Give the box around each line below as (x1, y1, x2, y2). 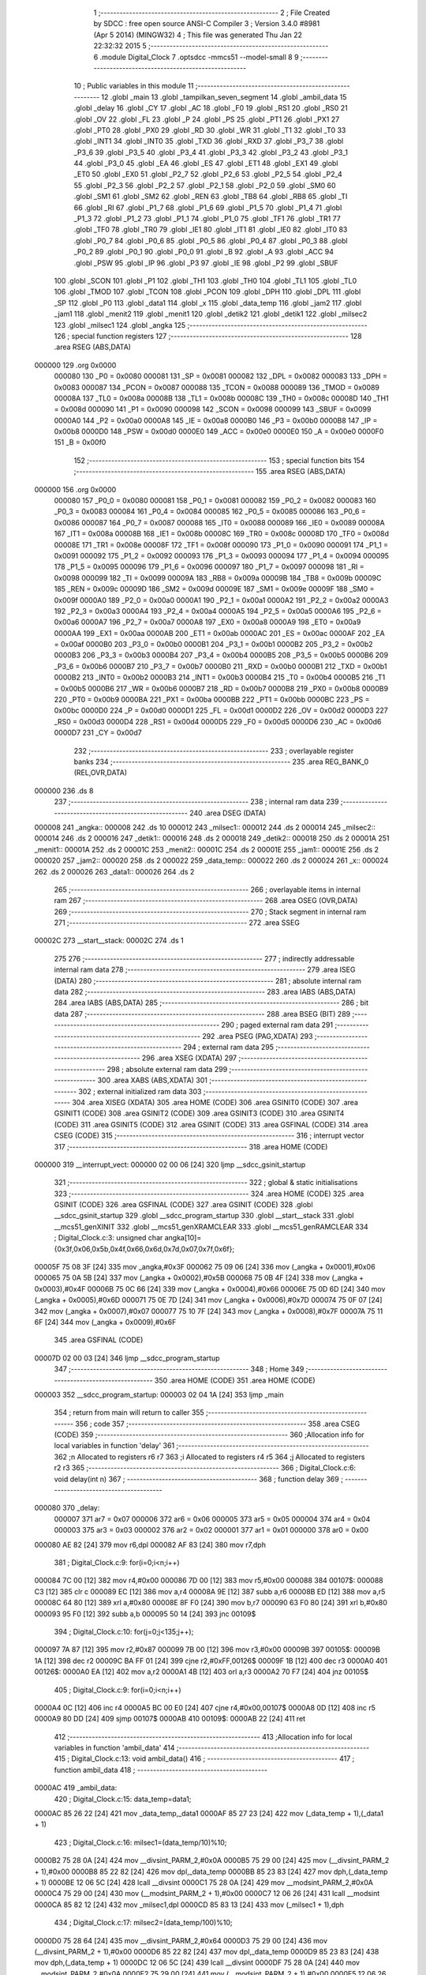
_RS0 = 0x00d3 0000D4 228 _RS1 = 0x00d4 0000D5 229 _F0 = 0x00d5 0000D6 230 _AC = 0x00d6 (54, 717, 382, 726)
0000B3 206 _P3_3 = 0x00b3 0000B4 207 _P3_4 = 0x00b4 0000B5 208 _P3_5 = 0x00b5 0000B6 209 (54, 650, 389, 660)
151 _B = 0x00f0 (54, 438, 106, 447)
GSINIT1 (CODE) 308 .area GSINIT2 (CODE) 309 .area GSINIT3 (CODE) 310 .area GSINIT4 (54, 1108, 345, 1118)
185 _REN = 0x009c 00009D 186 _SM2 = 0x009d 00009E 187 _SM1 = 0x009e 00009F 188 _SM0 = (54, 585, 375, 594)
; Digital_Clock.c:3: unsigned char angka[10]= (54, 1233, 202, 1243)
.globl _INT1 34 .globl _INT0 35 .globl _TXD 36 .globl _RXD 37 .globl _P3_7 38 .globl (73, 137, 344, 146)
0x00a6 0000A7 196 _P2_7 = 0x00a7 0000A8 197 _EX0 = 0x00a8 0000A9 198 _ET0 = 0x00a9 (54, 617, 361, 627)
